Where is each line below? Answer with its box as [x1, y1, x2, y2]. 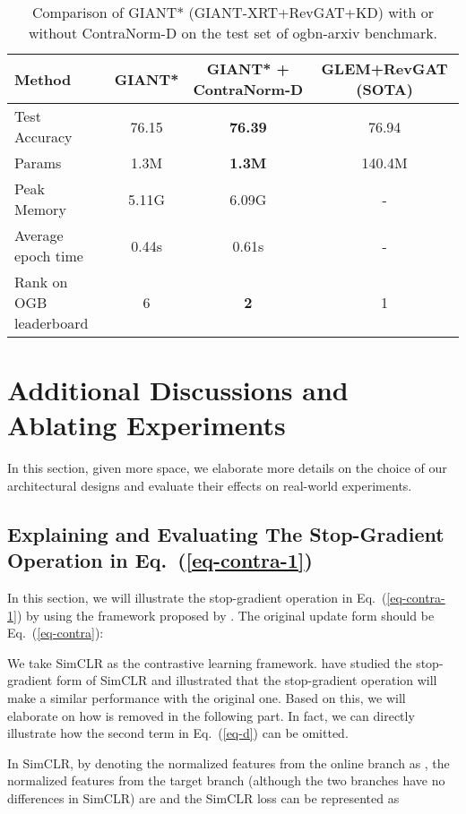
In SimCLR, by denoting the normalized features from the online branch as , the [7, 753, 450, 772]
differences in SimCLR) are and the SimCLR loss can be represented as [7, 789, 400, 808]
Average [14, 225, 64, 245]
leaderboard [14, 313, 89, 333]
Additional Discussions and [7, 372, 349, 408]
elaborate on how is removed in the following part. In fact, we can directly [7, 706, 415, 724]
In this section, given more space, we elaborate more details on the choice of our [7, 458, 447, 477]
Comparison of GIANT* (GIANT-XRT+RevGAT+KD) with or [32, 2, 434, 22]
